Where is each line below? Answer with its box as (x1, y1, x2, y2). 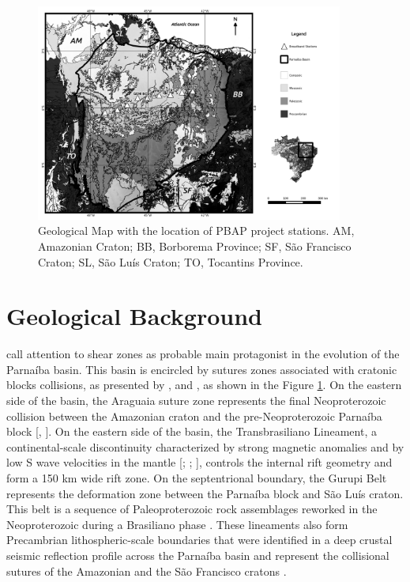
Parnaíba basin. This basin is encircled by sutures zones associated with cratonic (6, 361, 397, 377)
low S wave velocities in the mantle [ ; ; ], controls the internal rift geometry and (6, 454, 393, 471)
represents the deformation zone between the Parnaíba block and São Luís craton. (6, 485, 404, 501)
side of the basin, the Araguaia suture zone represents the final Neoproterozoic (6, 392, 386, 409)
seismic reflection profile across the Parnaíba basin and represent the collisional (6, 547, 389, 564)
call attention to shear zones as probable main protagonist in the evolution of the (6, 346, 400, 362)
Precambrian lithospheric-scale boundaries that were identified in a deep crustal (6, 531, 393, 548)
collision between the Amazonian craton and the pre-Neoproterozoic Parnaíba (6, 407, 382, 424)
